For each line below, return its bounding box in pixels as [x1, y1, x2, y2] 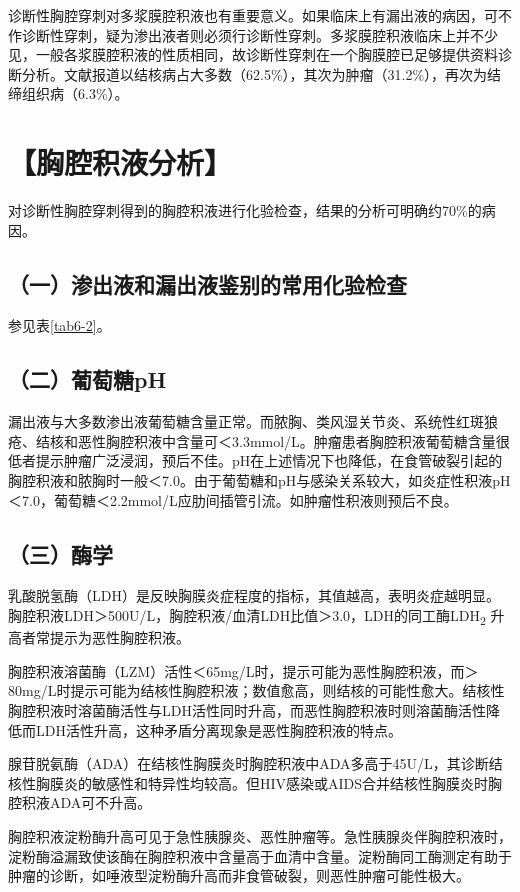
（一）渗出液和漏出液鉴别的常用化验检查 [8, 268, 407, 299]
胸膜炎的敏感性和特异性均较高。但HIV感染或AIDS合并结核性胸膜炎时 [35, 772, 489, 793]
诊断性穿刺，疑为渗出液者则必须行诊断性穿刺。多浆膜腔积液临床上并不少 [21, 24, 498, 45]
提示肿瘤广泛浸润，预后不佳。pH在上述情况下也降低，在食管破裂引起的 [35, 450, 503, 471]
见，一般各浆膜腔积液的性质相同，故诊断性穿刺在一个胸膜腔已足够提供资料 [8, 44, 498, 65]
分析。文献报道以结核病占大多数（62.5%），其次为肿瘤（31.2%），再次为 [21, 63, 488, 84]
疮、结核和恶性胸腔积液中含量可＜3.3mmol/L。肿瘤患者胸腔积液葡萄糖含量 [8, 430, 496, 451]
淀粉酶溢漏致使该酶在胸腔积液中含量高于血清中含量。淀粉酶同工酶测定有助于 [8, 845, 512, 866]
